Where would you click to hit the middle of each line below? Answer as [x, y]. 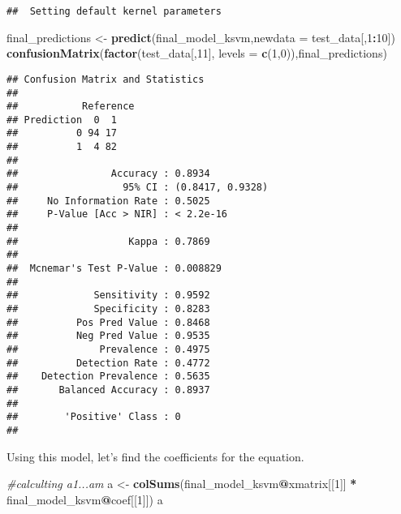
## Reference [71, 107]
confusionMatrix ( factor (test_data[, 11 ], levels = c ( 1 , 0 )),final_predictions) [197, 53]
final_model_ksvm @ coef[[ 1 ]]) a [85, 499]
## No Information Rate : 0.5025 [108, 201]
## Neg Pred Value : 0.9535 [108, 336]
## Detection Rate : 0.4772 [108, 363]
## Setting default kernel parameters [114, 11]
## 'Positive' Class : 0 [94, 417]
